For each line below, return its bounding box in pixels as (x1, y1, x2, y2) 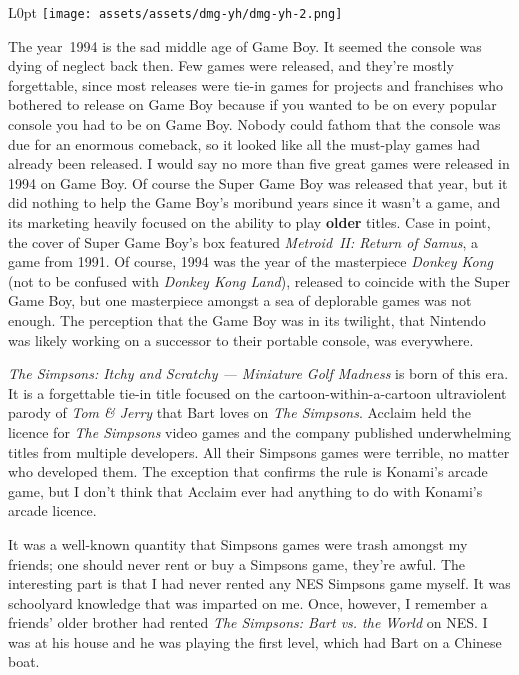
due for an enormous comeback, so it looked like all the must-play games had (8, 133, 481, 154)
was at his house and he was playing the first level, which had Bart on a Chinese (8, 631, 502, 652)
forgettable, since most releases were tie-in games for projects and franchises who (8, 74, 504, 95)
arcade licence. (8, 500, 97, 521)
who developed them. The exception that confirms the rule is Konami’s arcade (8, 461, 488, 482)
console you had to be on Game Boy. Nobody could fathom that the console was (8, 114, 501, 135)
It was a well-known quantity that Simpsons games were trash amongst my (8, 533, 468, 554)
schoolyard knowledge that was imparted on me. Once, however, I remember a (8, 592, 488, 613)
